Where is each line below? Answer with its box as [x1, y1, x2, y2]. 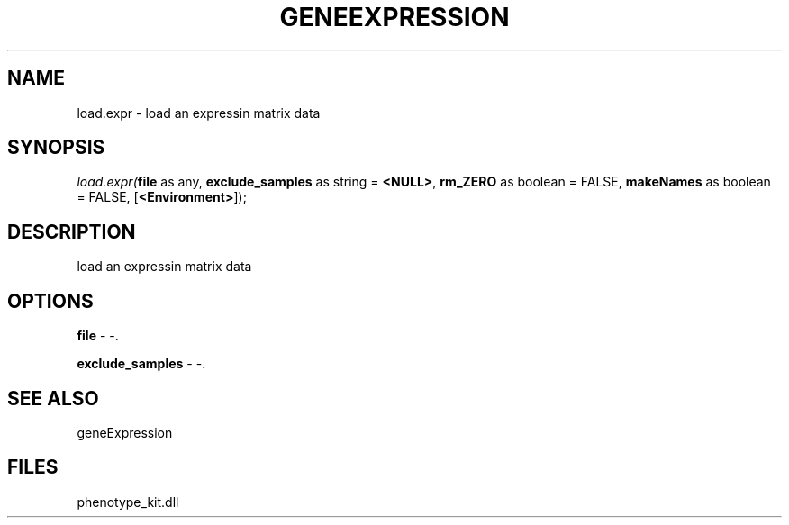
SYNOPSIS [7, 136, 105, 159]
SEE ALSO [7, 386, 99, 410]
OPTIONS [7, 289, 94, 312]
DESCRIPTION [7, 220, 136, 243]
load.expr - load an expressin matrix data [77, 104, 321, 121]
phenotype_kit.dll [77, 493, 179, 510]
